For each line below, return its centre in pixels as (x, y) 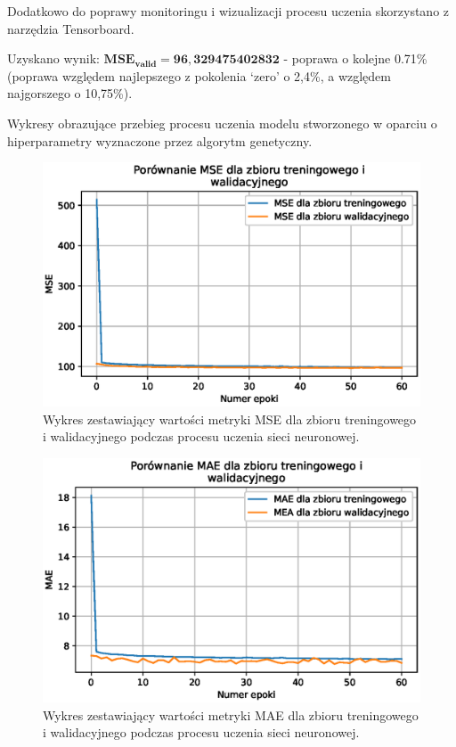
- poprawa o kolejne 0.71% (355, 58)
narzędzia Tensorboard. (71, 28)
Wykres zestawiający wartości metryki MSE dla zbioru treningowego (230, 419)
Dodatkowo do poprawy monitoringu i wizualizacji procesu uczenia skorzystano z (228, 11)
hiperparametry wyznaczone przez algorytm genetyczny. (160, 140)
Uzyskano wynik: (53, 58)
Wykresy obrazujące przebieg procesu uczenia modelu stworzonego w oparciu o (222, 123)
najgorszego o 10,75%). (70, 93)
